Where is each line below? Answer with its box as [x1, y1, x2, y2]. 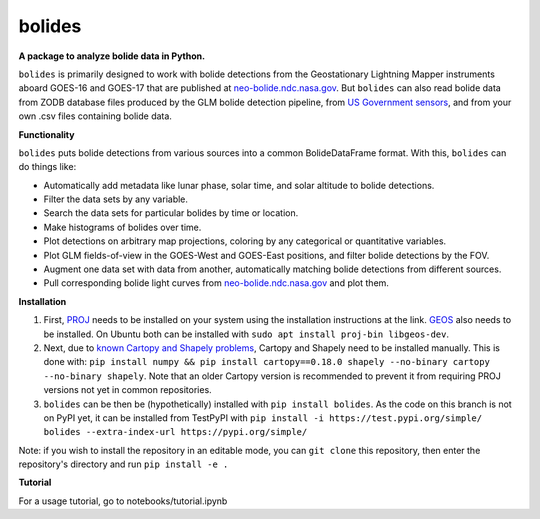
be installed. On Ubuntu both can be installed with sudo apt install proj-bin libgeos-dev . [43, 328, 450, 340]
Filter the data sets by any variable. [43, 193, 189, 205]
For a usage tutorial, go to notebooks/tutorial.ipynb [18, 495, 228, 507]
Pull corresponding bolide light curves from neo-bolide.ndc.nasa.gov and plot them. [43, 277, 390, 289]
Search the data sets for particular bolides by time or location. [43, 207, 299, 219]
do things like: [18, 161, 77, 173]
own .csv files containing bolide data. [18, 110, 172, 122]
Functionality [18, 128, 75, 140]
